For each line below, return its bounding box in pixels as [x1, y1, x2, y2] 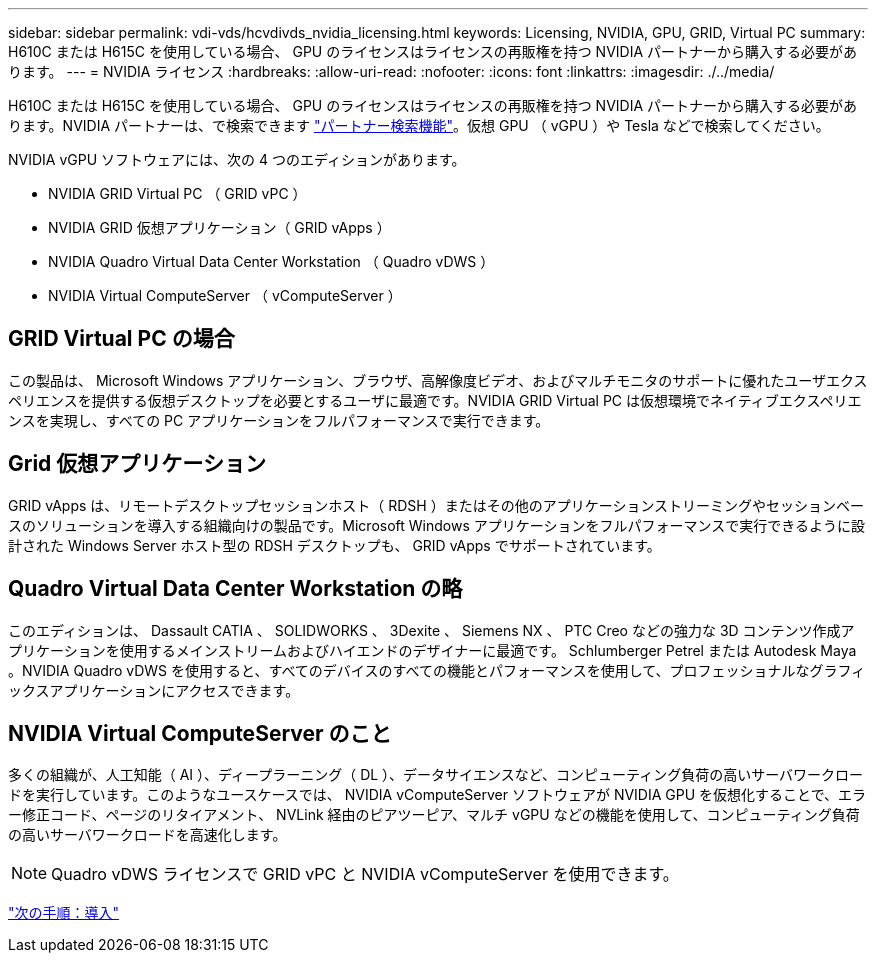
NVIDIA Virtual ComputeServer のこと [8, 720, 392, 746]
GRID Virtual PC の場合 [8, 326, 235, 352]
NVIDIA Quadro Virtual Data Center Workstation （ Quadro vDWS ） [48, 253, 495, 270]
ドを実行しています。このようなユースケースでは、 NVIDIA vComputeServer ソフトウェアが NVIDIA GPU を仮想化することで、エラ [8, 786, 867, 804]
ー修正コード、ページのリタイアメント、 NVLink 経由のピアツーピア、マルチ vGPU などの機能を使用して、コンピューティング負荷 [8, 806, 860, 824]
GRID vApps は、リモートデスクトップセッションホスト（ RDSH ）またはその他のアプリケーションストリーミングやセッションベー [8, 496, 865, 514]
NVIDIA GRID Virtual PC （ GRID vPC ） [48, 185, 307, 202]
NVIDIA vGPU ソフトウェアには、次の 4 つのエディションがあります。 [8, 151, 466, 168]
